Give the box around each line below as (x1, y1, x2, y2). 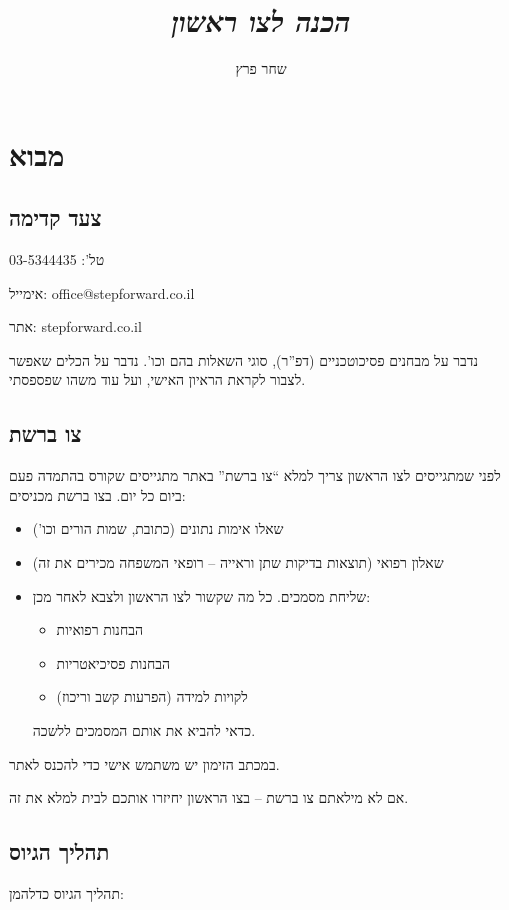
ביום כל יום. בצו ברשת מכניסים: (9, 484, 186, 505)
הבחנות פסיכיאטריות (56, 652, 171, 673)
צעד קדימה (9, 202, 102, 233)
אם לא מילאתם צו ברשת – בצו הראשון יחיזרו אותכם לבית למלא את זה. (9, 787, 409, 808)
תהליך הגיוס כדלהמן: (9, 883, 124, 904)
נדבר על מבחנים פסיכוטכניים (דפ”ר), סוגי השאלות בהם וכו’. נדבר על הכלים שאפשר (9, 349, 479, 370)
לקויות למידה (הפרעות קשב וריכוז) (56, 686, 248, 707)
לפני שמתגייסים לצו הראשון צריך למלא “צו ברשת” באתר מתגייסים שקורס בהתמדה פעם (9, 465, 501, 486)
